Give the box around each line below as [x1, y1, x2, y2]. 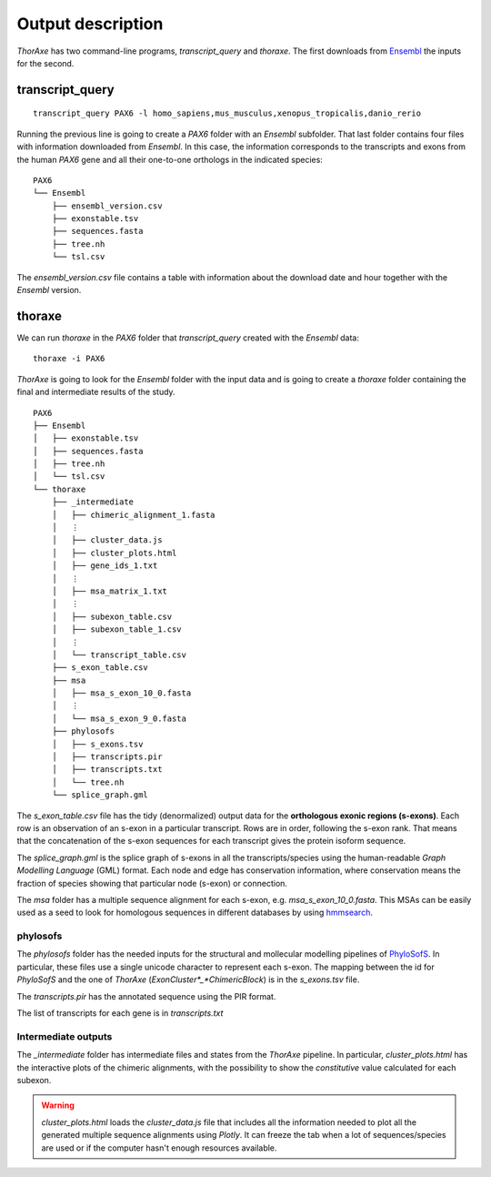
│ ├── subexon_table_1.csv [51, 624, 182, 634]
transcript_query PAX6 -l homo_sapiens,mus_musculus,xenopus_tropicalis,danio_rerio [33, 108, 422, 118]
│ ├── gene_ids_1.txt [51, 561, 158, 571]
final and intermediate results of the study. [16, 387, 176, 398]
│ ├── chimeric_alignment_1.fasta [51, 510, 215, 520]
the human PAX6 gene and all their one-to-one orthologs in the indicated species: [16, 154, 323, 165]
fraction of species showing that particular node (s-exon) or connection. [16, 878, 288, 888]
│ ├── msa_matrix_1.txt [51, 585, 168, 596]
